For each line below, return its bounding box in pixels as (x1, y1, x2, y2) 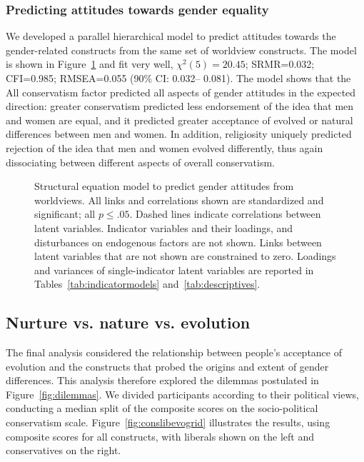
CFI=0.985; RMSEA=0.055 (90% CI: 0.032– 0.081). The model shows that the (6, 71, 351, 85)
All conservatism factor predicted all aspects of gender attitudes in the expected (6, 84, 356, 99)
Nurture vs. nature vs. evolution (6, 311, 251, 333)
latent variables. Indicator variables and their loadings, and (34, 220, 293, 235)
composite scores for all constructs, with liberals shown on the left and (6, 428, 314, 443)
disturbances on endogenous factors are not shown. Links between (34, 234, 322, 249)
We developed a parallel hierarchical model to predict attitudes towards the (6, 29, 336, 44)
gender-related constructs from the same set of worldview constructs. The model (6, 42, 357, 57)
